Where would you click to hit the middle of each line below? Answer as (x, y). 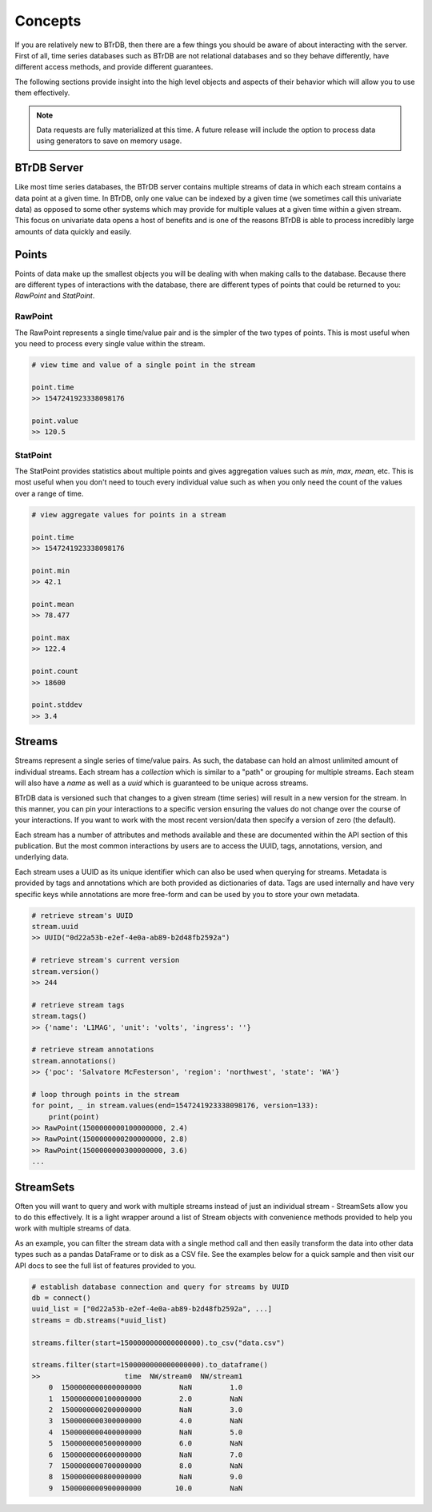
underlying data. (42, 857)
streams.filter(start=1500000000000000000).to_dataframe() (150, 1365)
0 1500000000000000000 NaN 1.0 (146, 1388)
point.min (51, 570)
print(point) (74, 1117)
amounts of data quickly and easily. (73, 231)
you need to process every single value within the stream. (110, 343)
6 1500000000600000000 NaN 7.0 (146, 1454)
